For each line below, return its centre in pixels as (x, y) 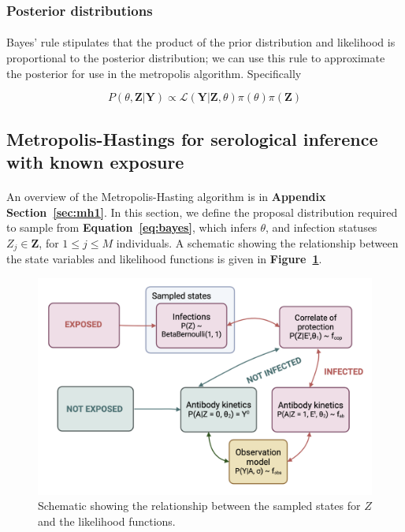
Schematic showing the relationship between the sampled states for (199, 506)
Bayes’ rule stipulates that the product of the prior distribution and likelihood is (201, 42)
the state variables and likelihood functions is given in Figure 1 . (164, 259)
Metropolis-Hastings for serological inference (192, 138)
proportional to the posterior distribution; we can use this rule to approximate (196, 58)
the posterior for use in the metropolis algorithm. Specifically (154, 73)
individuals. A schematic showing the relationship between (257, 242)
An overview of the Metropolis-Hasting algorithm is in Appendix (166, 196)
